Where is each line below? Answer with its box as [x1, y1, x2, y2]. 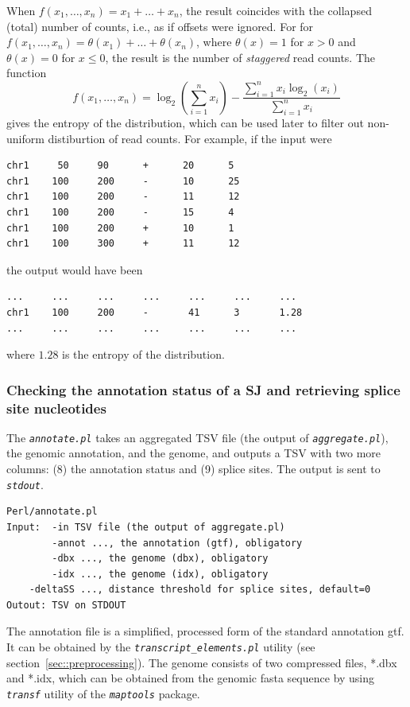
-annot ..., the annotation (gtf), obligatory [52, 537, 303, 549]
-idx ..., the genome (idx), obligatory [52, 568, 269, 580]
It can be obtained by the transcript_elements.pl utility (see [6, 639, 315, 655]
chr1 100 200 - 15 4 [6, 206, 234, 218]
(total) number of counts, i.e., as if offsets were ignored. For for [6, 17, 314, 34]
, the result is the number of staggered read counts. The [105, 49, 376, 65]
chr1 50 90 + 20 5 [6, 160, 234, 172]
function [6, 64, 47, 81]
